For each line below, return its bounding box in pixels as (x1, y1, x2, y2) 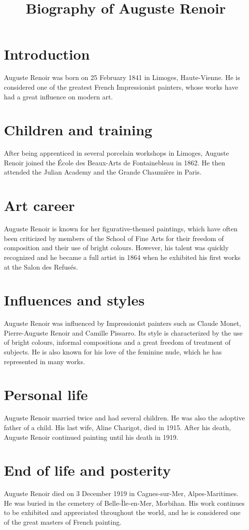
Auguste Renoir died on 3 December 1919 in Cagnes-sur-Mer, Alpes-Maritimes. (4, 488, 239, 498)
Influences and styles (4, 290, 145, 310)
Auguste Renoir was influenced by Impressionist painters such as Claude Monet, (4, 318, 241, 328)
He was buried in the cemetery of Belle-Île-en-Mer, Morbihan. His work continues (4, 498, 245, 508)
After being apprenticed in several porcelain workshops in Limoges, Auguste (4, 148, 229, 158)
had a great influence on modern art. (4, 91, 113, 101)
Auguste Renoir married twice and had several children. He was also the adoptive (4, 413, 245, 423)
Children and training (4, 120, 152, 140)
